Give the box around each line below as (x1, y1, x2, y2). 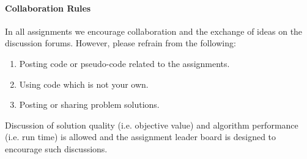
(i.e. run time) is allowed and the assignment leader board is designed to (5, 130, 276, 143)
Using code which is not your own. (19, 77, 149, 90)
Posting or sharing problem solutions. (19, 98, 160, 111)
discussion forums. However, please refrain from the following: (5, 37, 236, 49)
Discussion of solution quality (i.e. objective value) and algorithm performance (5, 118, 298, 131)
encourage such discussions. (5, 142, 108, 155)
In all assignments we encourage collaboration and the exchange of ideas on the (5, 24, 303, 37)
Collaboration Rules (5, 1, 91, 14)
